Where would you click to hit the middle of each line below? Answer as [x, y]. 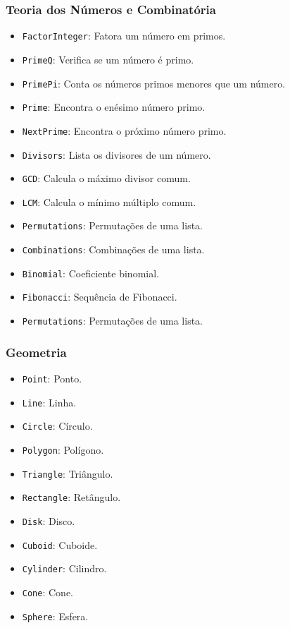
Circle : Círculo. [57, 426]
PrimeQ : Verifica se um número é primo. [108, 59]
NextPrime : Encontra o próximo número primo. [124, 130]
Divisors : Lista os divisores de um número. [116, 154]
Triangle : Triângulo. [68, 473]
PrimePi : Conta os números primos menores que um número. [154, 83]
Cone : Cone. [48, 592]
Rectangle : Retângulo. [71, 497]
